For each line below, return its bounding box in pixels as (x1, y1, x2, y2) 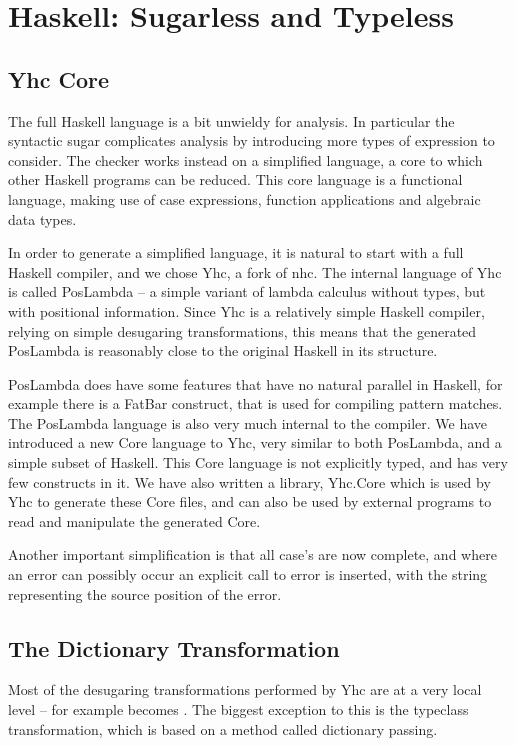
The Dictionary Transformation (8, 632, 340, 663)
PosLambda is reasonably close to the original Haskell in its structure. (8, 340, 438, 361)
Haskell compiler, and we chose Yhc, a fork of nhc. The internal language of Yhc (8, 261, 502, 282)
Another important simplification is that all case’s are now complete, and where (8, 544, 497, 565)
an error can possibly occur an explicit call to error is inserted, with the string (8, 564, 488, 585)
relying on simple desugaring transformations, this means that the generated (8, 320, 477, 341)
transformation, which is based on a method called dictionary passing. (8, 718, 438, 739)
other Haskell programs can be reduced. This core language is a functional (8, 169, 463, 190)
